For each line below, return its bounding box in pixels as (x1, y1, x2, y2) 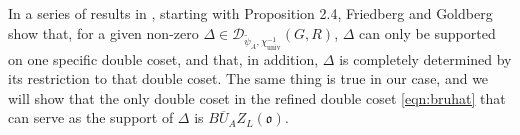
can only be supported (359, 22, 496, 43)
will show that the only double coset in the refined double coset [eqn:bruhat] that (8, 87, 506, 108)
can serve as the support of (8, 107, 174, 128)
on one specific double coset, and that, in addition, (8, 48, 319, 69)
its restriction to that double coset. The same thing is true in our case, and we (8, 68, 489, 89)
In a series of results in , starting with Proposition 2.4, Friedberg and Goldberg (8, 3, 493, 23)
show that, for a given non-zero (8, 22, 199, 43)
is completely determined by (339, 48, 512, 69)
